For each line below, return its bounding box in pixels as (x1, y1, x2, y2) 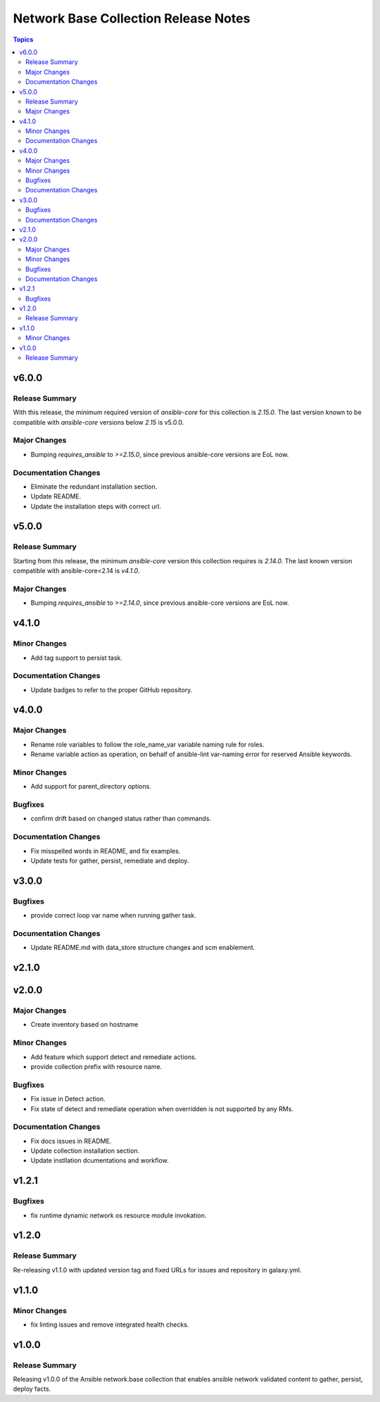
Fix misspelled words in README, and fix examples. (30, 846, 181, 855)
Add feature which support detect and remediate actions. (30, 1053, 197, 1061)
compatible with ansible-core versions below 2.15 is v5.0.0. (13, 418, 184, 426)
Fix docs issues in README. (30, 1137, 112, 1145)
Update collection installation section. (30, 1146, 140, 1155)
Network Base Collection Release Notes (13, 11, 251, 26)
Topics (13, 35, 34, 44)
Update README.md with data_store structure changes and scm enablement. (30, 944, 255, 952)
